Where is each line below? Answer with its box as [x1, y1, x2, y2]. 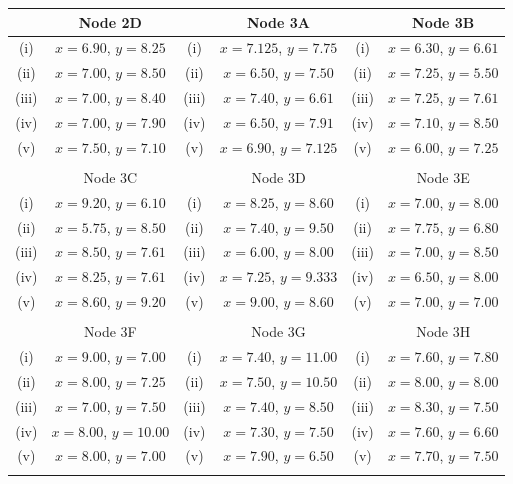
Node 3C [83, 166, 138, 187]
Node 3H [416, 321, 471, 342]
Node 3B [412, 11, 475, 32]
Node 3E [416, 166, 470, 187]
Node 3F [84, 321, 137, 342]
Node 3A [247, 11, 311, 32]
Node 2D [78, 11, 142, 32]
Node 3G [251, 321, 306, 342]
